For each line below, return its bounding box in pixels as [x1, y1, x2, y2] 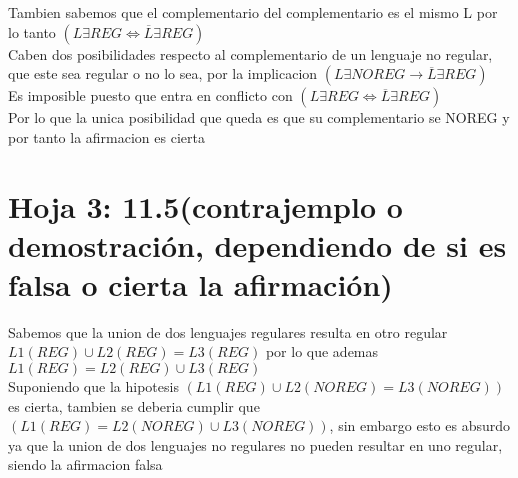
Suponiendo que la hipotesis [8, 376, 179, 397]
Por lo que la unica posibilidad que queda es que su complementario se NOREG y [8, 107, 510, 128]
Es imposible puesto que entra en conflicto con [8, 85, 293, 106]
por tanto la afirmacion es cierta [8, 126, 205, 147]
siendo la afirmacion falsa [8, 454, 163, 475]
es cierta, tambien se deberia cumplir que [8, 395, 260, 416]
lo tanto [8, 21, 56, 42]
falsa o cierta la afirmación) [8, 263, 393, 304]
